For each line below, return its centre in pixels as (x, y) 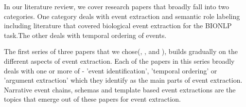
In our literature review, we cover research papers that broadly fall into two (116, 6)
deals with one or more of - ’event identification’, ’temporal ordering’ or (111, 70)
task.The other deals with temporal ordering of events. (85, 35)
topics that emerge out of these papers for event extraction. (92, 99)
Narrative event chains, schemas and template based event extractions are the (120, 89)
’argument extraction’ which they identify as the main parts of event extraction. (123, 80)
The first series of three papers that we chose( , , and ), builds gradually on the (121, 51)
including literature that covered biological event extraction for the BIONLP (118, 26)
